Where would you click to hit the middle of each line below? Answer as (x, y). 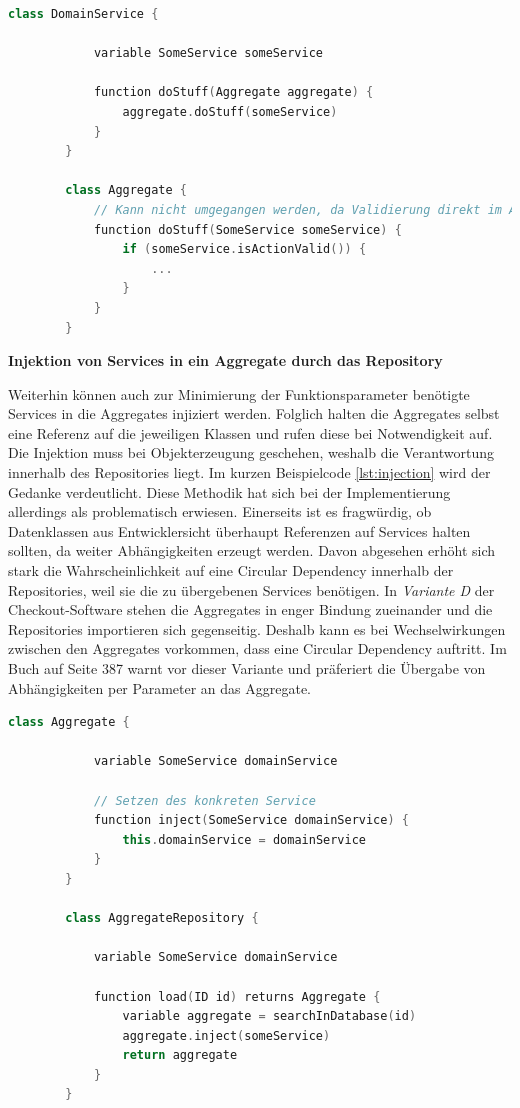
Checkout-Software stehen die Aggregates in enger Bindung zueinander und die (250, 609)
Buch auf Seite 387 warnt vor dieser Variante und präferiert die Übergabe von (247, 668)
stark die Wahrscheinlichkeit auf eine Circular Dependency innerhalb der (231, 570)
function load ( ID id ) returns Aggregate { (237, 996)
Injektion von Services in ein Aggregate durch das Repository (225, 360)
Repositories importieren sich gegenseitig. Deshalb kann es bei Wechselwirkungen (257, 628)
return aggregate (180, 1055)
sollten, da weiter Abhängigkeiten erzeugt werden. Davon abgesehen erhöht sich (252, 550)
